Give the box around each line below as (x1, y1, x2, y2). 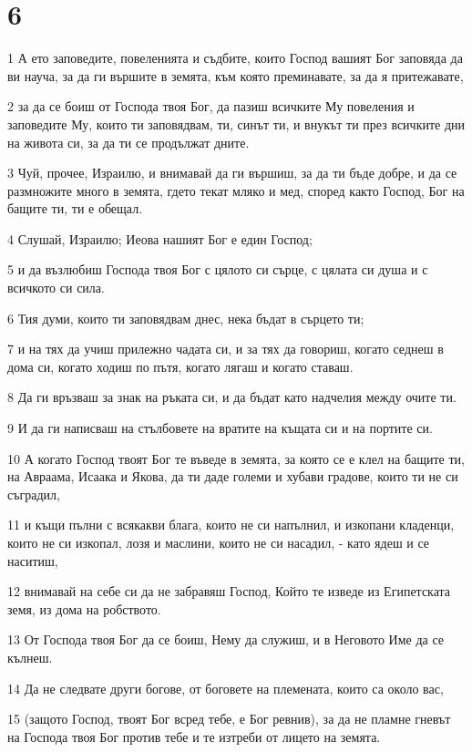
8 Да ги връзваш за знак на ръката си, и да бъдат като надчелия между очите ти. (7, 387, 457, 407)
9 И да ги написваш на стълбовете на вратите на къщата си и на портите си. (7, 418, 433, 438)
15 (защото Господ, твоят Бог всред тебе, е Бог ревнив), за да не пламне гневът (7, 709, 451, 728)
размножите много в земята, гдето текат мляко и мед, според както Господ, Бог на (7, 180, 465, 200)
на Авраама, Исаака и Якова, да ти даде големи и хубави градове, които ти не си (7, 467, 458, 486)
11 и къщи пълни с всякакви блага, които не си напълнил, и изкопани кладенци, (7, 515, 455, 534)
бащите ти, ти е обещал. (7, 199, 143, 218)
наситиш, (7, 551, 58, 570)
